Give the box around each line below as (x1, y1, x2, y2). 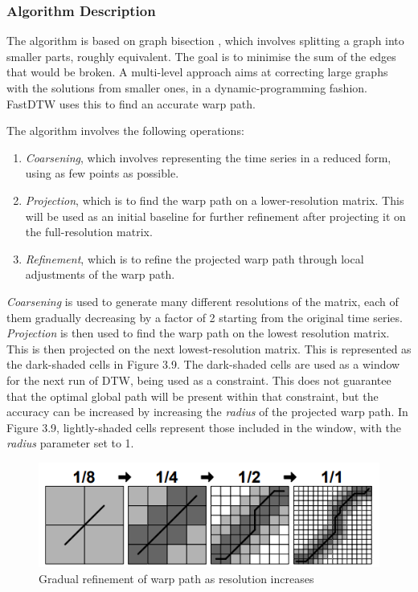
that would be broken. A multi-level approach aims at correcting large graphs (6, 63, 388, 80)
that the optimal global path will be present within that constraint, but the (6, 387, 379, 404)
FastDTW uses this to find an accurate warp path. (6, 95, 256, 112)
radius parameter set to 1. (6, 435, 134, 451)
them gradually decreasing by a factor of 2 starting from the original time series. (6, 308, 403, 325)
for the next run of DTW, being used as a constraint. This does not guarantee (6, 371, 391, 388)
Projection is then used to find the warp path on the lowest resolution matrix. (6, 325, 390, 341)
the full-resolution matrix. (25, 223, 153, 240)
